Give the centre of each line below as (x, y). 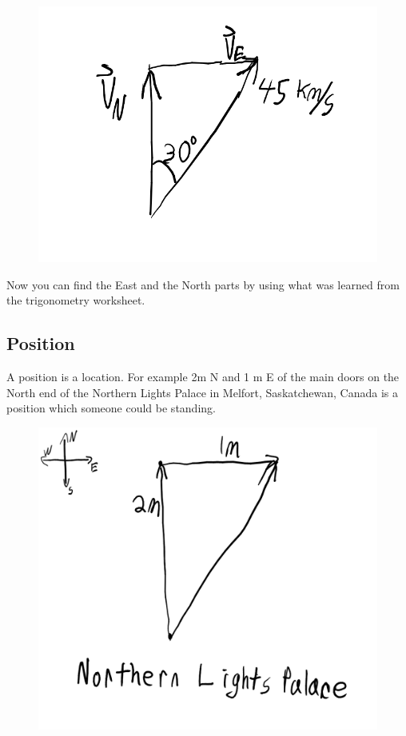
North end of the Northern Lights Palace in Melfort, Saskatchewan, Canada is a (203, 392)
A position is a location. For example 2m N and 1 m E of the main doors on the (203, 377)
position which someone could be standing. (111, 408)
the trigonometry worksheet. (76, 300)
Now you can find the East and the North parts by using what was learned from (203, 284)
